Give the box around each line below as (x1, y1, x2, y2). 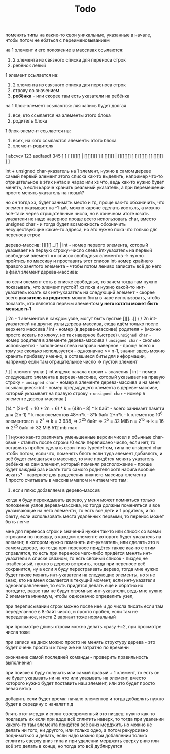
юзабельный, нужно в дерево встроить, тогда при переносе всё (5, 561, 146, 567)
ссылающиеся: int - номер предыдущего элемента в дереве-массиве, (5, 385, 159, 391)
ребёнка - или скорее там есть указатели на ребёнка (12, 93, 130, 99)
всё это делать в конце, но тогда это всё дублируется (5, 743, 123, 749)
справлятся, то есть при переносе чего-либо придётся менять (5, 550, 142, 556)
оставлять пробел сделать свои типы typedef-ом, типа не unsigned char (5, 445, 162, 451)
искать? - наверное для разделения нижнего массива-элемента (5, 472, 146, 478)
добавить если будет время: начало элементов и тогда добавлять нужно (5, 696, 164, 702)
